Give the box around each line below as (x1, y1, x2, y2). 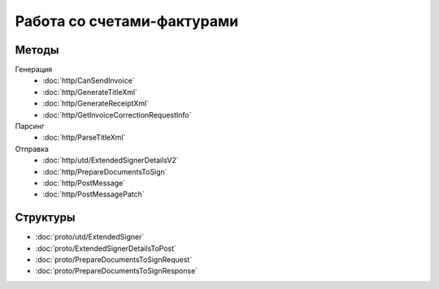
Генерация (15, 65, 53, 75)
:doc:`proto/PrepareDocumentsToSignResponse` (35, 266, 198, 276)
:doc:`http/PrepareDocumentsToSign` (42, 166, 167, 176)
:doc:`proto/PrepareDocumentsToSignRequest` (35, 255, 193, 265)
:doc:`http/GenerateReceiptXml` (42, 98, 150, 109)
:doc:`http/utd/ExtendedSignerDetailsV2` (42, 155, 179, 166)
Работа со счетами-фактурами (15, 12, 239, 30)
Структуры (15, 211, 76, 225)
